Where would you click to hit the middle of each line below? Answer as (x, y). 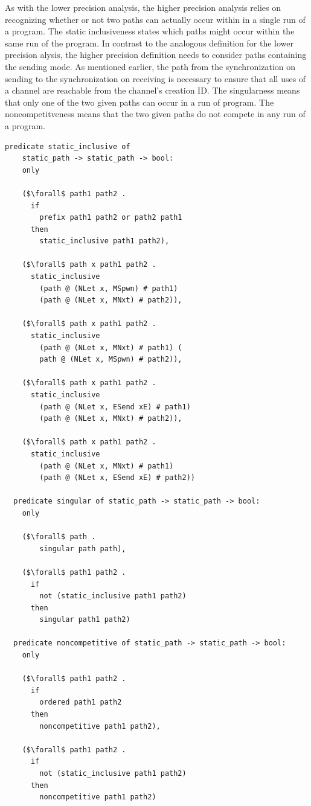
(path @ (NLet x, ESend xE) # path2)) (117, 478)
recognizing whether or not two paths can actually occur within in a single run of (155, 19)
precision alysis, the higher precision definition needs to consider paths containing (156, 55)
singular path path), (83, 549)
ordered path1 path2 (81, 702)
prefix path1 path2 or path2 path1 (111, 218)
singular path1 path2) (85, 620)
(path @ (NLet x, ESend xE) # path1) (115, 407)
